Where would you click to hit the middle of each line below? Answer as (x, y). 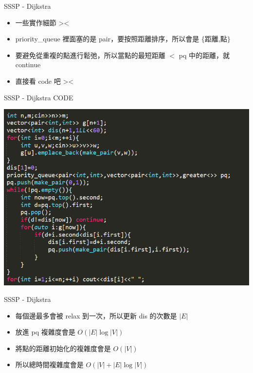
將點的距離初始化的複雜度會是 (63, 348)
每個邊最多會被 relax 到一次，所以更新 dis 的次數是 (96, 315)
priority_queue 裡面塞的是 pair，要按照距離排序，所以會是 (107, 39)
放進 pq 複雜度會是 (45, 332)
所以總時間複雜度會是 (49, 364)
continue (28, 65)
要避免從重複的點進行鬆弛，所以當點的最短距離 (90, 55)
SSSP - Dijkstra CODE (39, 97)
